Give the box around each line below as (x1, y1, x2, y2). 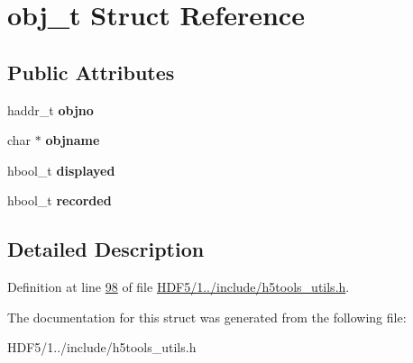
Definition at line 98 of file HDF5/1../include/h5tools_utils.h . (7, 277, 350, 296)
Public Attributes (7, 58, 175, 86)
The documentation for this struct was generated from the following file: (7, 307, 407, 326)
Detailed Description (7, 235, 205, 263)
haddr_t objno (7, 100, 94, 119)
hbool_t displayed (7, 160, 115, 179)
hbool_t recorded (7, 191, 112, 210)
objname (45, 131, 100, 150)
